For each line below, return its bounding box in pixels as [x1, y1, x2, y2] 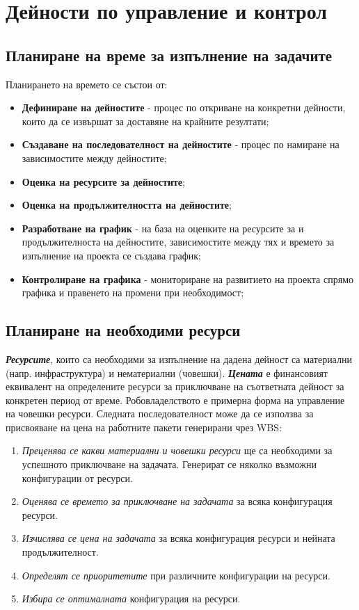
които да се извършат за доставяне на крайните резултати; [22, 113, 269, 128]
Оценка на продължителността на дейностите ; [22, 198, 232, 212]
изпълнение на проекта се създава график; [22, 248, 201, 262]
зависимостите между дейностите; [22, 150, 167, 165]
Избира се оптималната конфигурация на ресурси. [22, 591, 241, 606]
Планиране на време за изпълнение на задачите [6, 44, 333, 65]
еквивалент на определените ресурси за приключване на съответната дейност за [6, 379, 344, 394]
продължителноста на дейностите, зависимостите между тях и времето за [22, 234, 335, 249]
